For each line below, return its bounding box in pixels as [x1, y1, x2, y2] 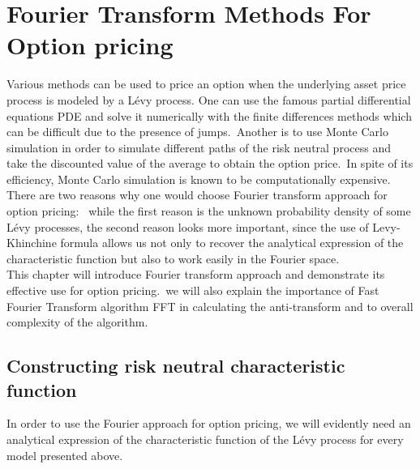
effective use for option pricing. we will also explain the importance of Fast [6, 282, 379, 299]
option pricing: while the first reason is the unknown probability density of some [6, 203, 411, 220]
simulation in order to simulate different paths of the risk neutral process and [6, 139, 391, 156]
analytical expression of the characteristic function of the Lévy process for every [6, 431, 404, 447]
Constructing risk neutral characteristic [6, 353, 345, 378]
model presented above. [6, 446, 123, 463]
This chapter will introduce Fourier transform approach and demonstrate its [6, 266, 385, 283]
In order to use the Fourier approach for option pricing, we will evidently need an [6, 415, 411, 432]
